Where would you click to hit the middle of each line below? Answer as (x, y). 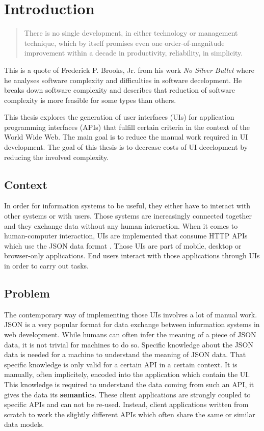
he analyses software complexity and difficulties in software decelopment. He (123, 80)
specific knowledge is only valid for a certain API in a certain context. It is (121, 364)
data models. (24, 424)
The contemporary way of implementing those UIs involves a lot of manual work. (131, 314)
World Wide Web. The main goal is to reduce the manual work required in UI (126, 137)
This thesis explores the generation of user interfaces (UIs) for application (119, 117)
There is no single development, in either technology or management (131, 33)
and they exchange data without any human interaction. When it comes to (121, 225)
